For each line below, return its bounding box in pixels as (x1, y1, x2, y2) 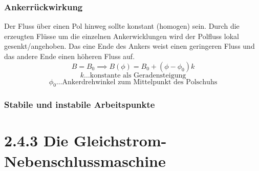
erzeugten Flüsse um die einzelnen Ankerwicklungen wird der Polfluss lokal (4, 30, 239, 41)
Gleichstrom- (73, 130, 167, 151)
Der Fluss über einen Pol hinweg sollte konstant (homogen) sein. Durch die (4, 21, 240, 31)
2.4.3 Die (4, 130, 69, 151)
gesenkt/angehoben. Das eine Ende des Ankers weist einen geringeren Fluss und (4, 41, 255, 51)
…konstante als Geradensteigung (84, 71, 186, 79)
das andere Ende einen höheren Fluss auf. (4, 51, 135, 61)
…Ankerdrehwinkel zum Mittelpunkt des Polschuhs (56, 78, 218, 86)
